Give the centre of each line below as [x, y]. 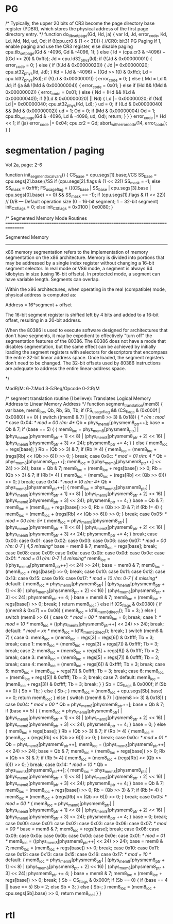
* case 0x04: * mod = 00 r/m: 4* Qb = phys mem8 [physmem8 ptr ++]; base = [85, 423]
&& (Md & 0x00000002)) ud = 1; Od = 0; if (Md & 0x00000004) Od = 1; [80, 111]
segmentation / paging [55, 150]
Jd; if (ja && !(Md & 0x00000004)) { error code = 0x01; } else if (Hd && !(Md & [86, 86]
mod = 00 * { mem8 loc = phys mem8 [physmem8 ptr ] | [60, 804]
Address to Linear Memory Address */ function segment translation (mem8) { [84, 404]
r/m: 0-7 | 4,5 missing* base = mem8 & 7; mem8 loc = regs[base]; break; [81, 546]
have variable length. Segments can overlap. [53, 279]
